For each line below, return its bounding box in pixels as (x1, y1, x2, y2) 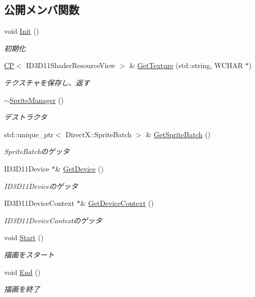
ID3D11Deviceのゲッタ (4, 180, 78, 191)
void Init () (4, 26, 39, 36)
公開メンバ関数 (4, 2, 79, 17)
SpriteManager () (9, 94, 64, 105)
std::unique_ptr (4, 129, 54, 139)
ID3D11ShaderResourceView (26, 60, 115, 71)
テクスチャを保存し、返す (4, 77, 90, 88)
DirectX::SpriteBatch (65, 129, 132, 139)
